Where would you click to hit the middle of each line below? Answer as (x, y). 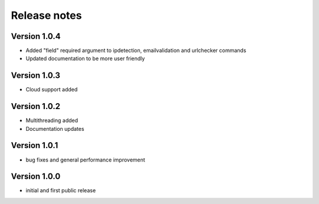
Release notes (46, 15)
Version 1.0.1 (35, 145)
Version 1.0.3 (35, 76)
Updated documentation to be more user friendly (85, 58)
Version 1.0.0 (36, 177)
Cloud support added (52, 90)
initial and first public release (61, 190)
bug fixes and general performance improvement (85, 160)
